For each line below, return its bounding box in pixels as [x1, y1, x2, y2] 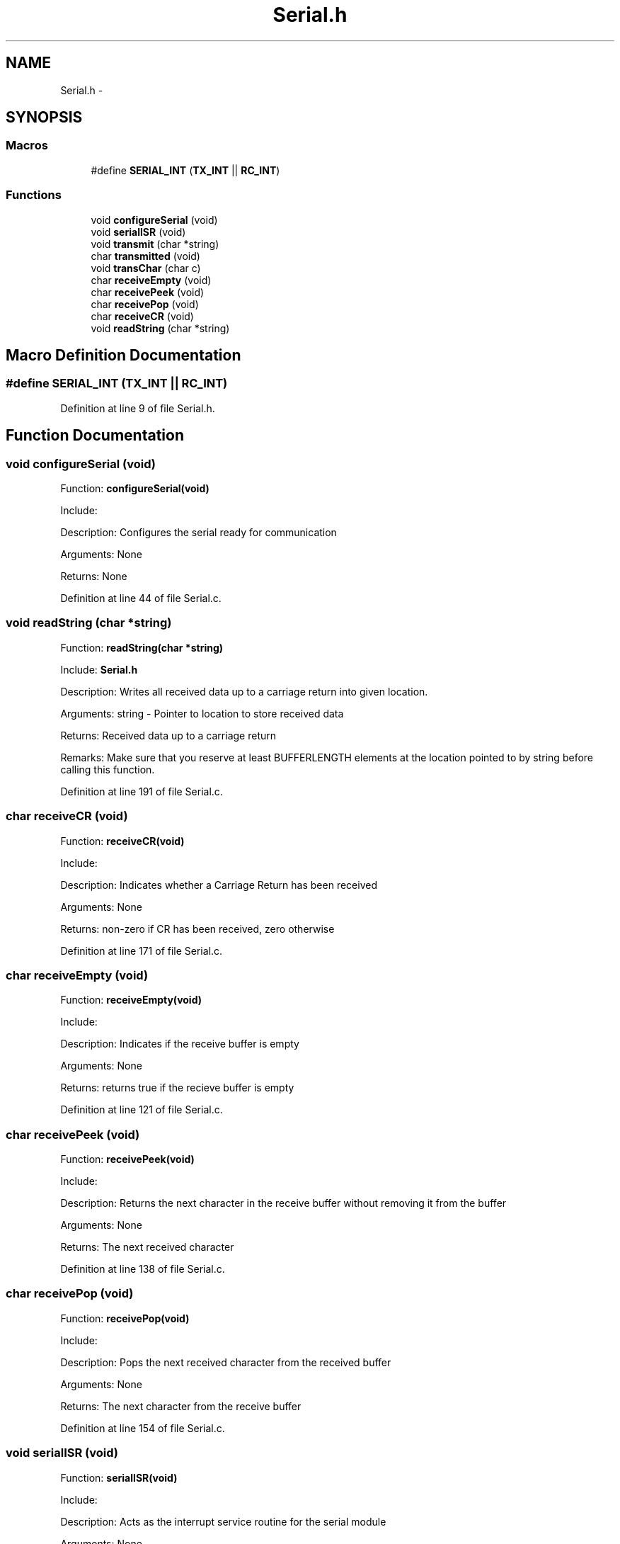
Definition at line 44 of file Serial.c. [60, 592, 222, 604]
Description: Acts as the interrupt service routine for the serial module [60, 1515, 386, 1528]
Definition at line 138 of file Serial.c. [60, 1263, 225, 1275]
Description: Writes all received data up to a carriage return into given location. [60, 685, 428, 698]
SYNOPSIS [6, 108, 83, 127]
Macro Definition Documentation [6, 346, 241, 364]
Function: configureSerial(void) [60, 482, 209, 494]
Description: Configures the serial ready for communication [60, 526, 337, 538]
